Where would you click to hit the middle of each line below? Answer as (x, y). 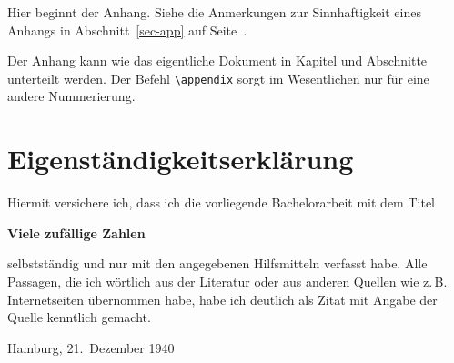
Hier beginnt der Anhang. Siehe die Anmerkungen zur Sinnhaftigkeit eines (214, 12)
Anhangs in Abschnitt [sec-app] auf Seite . (127, 30)
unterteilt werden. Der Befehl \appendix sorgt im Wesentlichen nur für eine (218, 78)
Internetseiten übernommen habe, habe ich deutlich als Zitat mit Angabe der (222, 299)
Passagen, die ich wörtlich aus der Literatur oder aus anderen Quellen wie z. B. (227, 281)
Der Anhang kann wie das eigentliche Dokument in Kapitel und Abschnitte (217, 60)
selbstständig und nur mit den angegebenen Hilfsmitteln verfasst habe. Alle (217, 263)
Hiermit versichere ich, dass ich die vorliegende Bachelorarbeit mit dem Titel (221, 202)
